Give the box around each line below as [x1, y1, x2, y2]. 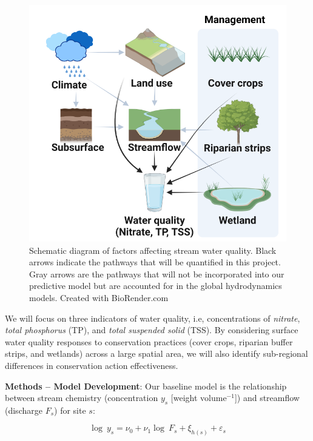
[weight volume [170, 391, 227, 404]
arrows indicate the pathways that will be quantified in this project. [29, 256, 281, 268]
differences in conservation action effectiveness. [5, 359, 178, 371]
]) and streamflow [234, 391, 300, 404]
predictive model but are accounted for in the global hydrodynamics [29, 279, 282, 292]
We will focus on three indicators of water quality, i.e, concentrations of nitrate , [5, 311, 300, 324]
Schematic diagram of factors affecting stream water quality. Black [29, 244, 277, 256]
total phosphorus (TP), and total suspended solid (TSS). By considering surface [5, 323, 298, 336]
